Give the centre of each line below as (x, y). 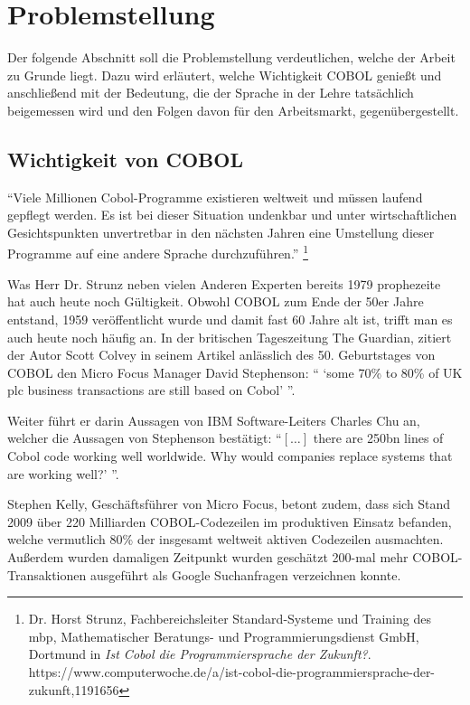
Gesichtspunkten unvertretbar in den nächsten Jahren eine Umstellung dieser (221, 232)
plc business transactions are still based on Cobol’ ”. (151, 390)
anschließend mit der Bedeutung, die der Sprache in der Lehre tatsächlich (211, 93)
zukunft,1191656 (74, 689)
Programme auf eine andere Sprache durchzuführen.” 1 (158, 252)
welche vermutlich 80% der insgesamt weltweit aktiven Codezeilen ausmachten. (226, 539)
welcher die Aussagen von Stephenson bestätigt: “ (145, 438)
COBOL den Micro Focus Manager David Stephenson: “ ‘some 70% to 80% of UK (235, 372)
